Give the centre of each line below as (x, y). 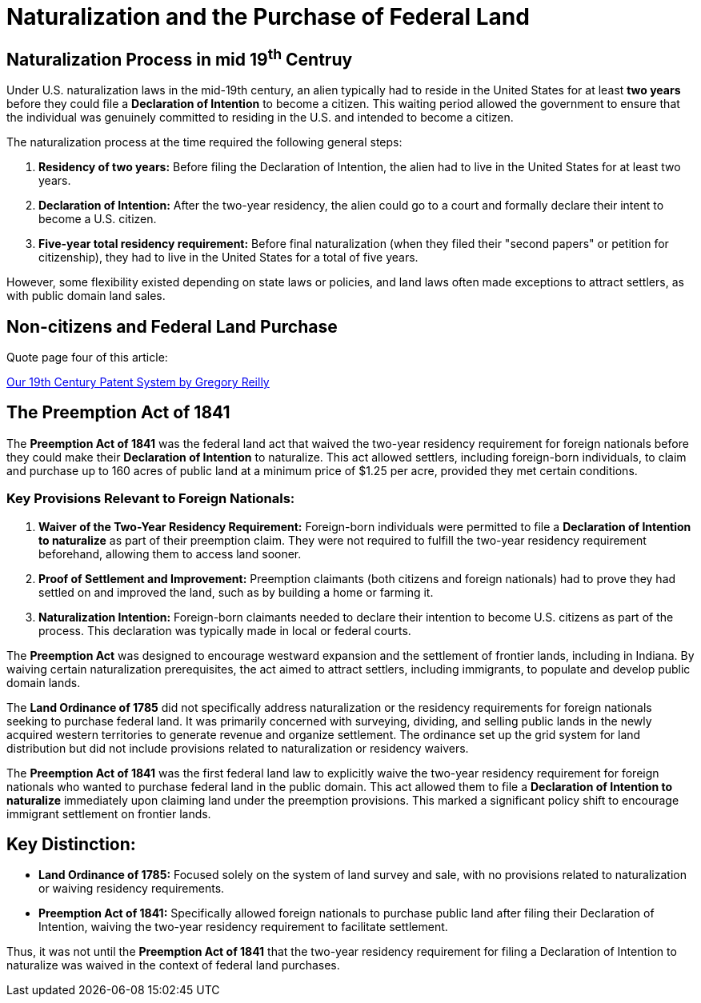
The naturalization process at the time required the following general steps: (204, 142)
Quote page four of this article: (87, 358)
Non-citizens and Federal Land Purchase (172, 326)
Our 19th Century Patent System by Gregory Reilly (138, 382)
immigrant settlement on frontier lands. (109, 813)
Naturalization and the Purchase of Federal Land (268, 17)
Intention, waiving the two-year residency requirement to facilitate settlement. (243, 927)
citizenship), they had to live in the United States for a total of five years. (228, 258)
